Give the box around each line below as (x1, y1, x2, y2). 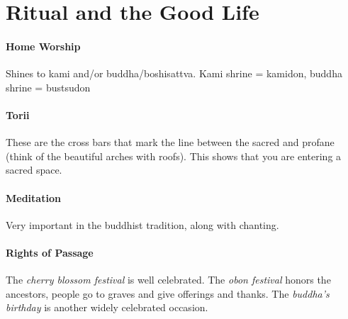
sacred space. (6, 162, 62, 177)
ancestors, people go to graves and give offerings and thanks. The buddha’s (6, 286, 330, 301)
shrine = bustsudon (6, 79, 91, 94)
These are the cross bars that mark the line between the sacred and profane (6, 135, 335, 150)
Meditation (6, 190, 61, 205)
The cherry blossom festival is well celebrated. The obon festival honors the (6, 272, 331, 287)
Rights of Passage (6, 245, 94, 259)
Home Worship (6, 38, 81, 53)
